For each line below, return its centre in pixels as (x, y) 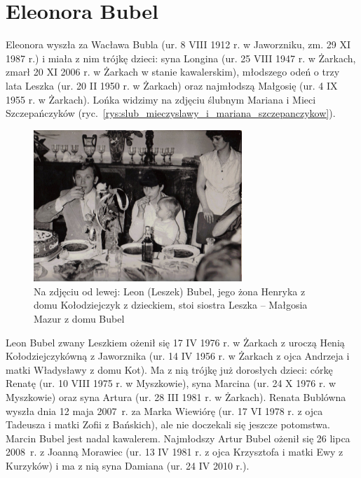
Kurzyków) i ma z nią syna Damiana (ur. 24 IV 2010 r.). (128, 465)
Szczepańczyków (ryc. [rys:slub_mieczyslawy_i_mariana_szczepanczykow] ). (171, 113)
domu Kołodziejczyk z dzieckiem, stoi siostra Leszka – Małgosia (171, 305)
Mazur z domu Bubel (79, 318)
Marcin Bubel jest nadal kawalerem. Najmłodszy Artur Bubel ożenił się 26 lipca (178, 438)
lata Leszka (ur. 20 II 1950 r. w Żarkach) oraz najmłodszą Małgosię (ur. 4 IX (172, 85)
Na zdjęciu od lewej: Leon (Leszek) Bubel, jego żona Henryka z (170, 291)
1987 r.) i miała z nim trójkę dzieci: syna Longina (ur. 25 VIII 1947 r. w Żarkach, (181, 58)
